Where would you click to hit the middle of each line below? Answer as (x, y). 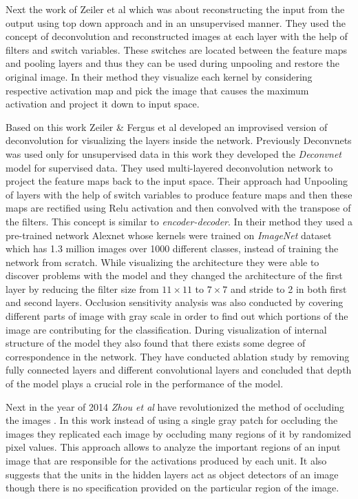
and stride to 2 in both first (288, 288)
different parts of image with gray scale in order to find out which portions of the (177, 316)
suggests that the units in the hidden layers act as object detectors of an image (172, 474)
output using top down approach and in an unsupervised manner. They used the (176, 22)
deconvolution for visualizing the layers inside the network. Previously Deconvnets (179, 140)
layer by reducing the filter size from (82, 288)
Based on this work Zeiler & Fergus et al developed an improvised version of (167, 126)
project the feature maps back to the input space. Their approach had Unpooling (177, 181)
